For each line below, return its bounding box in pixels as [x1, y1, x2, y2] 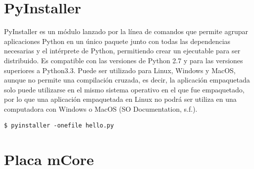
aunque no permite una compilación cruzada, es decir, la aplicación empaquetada [4, 75, 250, 85]
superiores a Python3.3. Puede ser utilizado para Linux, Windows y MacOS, [4, 65, 236, 75]
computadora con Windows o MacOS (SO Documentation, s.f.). [4, 103, 198, 114]
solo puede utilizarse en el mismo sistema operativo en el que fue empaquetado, [4, 84, 245, 94]
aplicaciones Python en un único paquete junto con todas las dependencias [4, 36, 231, 46]
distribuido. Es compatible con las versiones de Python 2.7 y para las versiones [4, 55, 243, 65]
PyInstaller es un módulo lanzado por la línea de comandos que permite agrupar [4, 26, 248, 37]
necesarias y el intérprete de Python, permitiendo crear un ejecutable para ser [4, 45, 241, 56]
